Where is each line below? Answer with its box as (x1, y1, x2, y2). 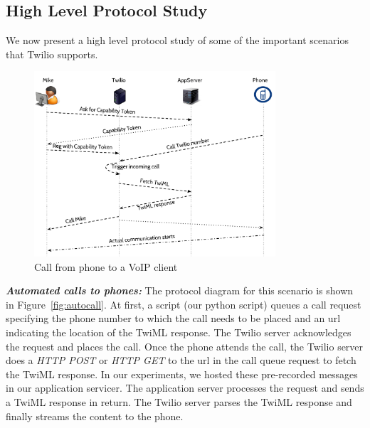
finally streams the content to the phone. (6, 408, 184, 423)
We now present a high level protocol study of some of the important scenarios (6, 33, 349, 48)
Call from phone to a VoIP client (34, 259, 178, 274)
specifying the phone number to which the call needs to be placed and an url (6, 311, 341, 326)
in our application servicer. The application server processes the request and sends (6, 380, 364, 395)
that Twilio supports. (6, 46, 98, 61)
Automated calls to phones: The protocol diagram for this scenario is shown (6, 283, 354, 298)
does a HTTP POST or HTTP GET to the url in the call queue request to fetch (6, 353, 356, 368)
